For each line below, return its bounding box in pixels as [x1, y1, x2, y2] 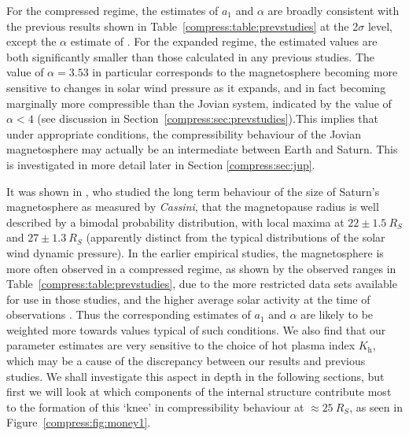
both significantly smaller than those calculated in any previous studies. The [6, 48, 375, 65]
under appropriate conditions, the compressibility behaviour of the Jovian [6, 125, 362, 142]
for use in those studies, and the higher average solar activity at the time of [6, 290, 370, 307]
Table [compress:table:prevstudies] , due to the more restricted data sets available [6, 275, 397, 292]
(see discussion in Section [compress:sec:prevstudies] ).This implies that [37, 110, 379, 127]
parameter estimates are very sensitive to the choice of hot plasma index [6, 337, 356, 353]
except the [6, 33, 57, 50]
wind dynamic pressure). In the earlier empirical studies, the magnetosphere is [6, 244, 384, 260]
